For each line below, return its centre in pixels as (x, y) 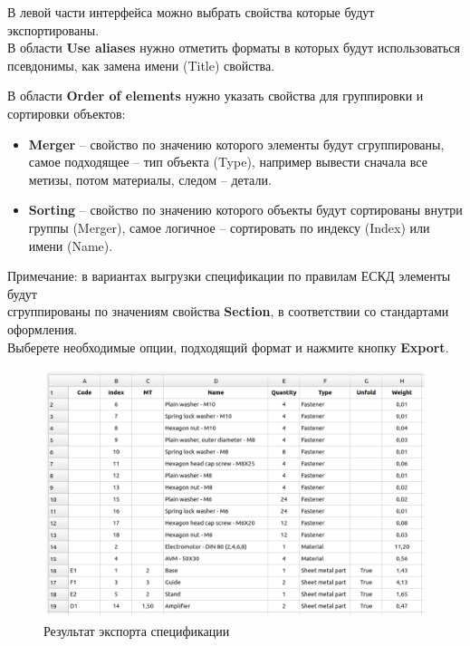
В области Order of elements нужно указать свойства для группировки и (216, 96)
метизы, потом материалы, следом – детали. (150, 179)
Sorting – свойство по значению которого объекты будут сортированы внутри (245, 210)
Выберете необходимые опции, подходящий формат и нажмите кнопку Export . (228, 347)
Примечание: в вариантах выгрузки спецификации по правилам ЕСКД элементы (229, 276)
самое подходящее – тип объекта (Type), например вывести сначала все (228, 162)
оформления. (43, 328)
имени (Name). (71, 245)
